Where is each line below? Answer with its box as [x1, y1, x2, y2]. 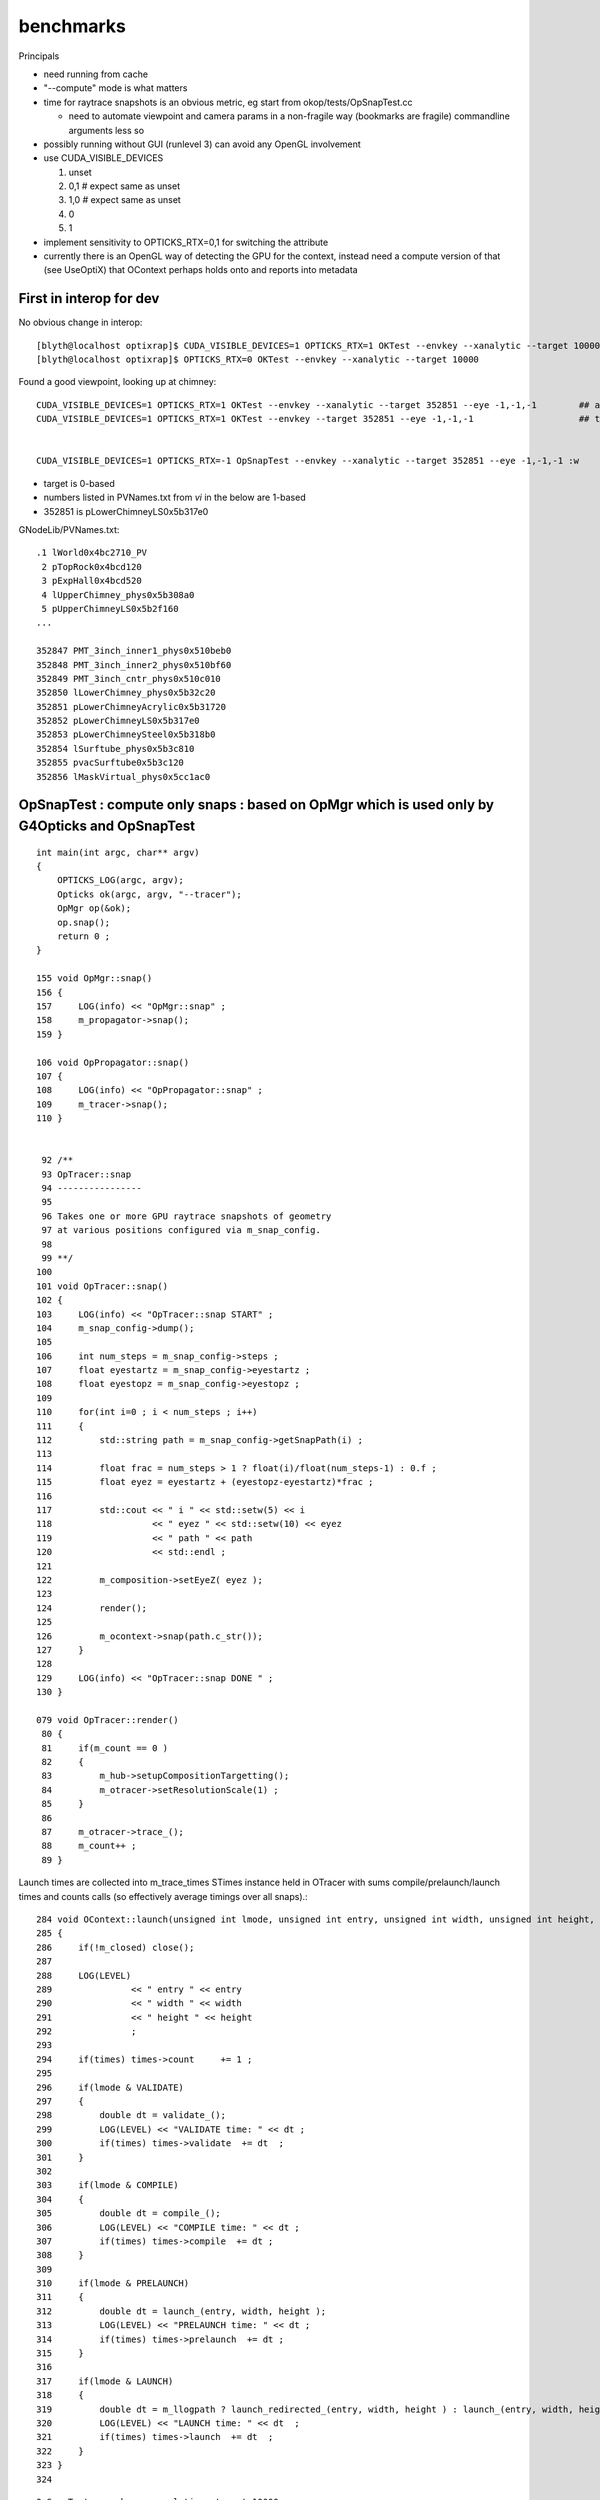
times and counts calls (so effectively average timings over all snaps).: [18, 1890, 309, 1902]
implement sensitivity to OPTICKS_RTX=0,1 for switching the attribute [43, 236, 329, 248]
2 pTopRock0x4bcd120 [41, 561, 142, 572]
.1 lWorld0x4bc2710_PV [36, 547, 148, 559]
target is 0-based [43, 477, 115, 489]
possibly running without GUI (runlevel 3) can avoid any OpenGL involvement [43, 138, 362, 150]
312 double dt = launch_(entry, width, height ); [36, 2305, 327, 2317]
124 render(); [36, 1602, 148, 1614]
